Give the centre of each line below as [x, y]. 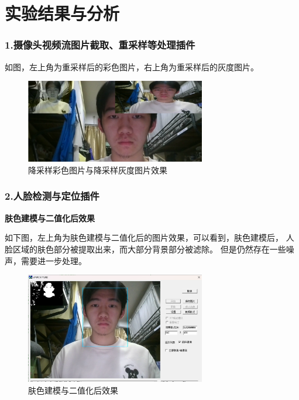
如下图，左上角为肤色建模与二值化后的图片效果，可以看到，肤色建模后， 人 [149, 237]
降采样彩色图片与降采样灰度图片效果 [98, 170]
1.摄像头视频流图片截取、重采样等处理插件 [100, 45]
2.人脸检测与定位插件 [52, 196]
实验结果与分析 [62, 13]
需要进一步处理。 [54, 260]
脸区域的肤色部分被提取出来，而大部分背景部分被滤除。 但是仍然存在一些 [145, 249]
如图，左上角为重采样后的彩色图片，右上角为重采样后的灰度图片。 [132, 66]
